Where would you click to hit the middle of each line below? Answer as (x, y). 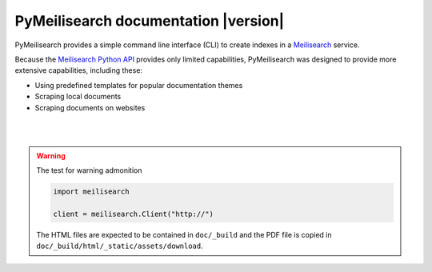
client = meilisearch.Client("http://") (133, 214)
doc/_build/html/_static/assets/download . (120, 246)
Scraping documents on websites (90, 107)
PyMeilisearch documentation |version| (150, 21)
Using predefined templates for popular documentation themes (139, 85)
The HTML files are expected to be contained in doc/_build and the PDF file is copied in (184, 234)
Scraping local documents (78, 97)
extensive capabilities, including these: (79, 70)
